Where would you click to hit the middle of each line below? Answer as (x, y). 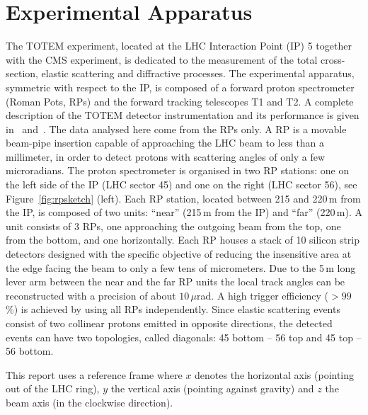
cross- (333, 59)
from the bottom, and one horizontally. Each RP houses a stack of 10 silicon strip (183, 240)
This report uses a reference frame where (94, 374)
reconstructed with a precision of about (91, 295)
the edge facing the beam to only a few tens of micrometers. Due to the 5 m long (181, 267)
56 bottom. (30, 351)
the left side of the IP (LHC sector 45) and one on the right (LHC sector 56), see (182, 184)
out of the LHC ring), (53, 388)
